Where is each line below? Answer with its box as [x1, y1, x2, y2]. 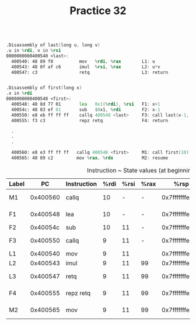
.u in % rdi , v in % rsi [6, 48, 61, 54]
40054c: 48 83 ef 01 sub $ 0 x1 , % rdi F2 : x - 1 [11, 106, 160, 112]
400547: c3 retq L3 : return [11, 69, 168, 75]
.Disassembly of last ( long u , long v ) [6, 42, 100, 48]
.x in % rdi [6, 91, 33, 96]
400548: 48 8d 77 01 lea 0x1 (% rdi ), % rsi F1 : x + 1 [11, 101, 160, 108]
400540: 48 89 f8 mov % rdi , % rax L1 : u [11, 58, 156, 64]
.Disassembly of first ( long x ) [6, 85, 82, 91]
